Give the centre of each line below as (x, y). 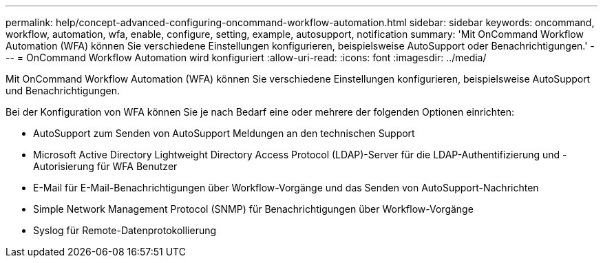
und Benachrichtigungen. (63, 91)
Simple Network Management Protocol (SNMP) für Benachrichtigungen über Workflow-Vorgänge (253, 209)
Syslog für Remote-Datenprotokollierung (125, 230)
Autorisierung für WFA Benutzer (105, 166)
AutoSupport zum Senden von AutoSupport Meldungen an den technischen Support (224, 133)
